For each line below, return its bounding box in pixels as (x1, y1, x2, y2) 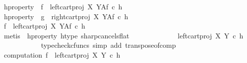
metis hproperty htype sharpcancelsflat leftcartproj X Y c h (3, 30, 244, 40)
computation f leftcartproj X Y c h (3, 49, 121, 60)
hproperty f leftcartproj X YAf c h (3, 1, 123, 11)
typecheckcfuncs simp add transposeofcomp (41, 40, 176, 50)
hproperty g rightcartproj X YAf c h (3, 11, 128, 21)
